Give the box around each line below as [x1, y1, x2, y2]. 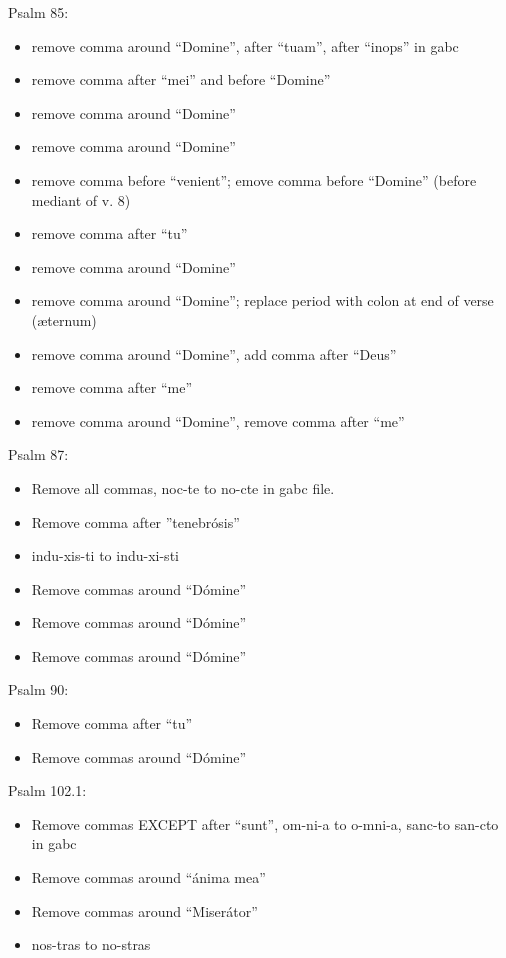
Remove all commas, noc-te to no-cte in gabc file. [31, 477, 335, 498]
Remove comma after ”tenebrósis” [31, 511, 240, 532]
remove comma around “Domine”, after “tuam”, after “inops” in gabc [31, 35, 459, 56]
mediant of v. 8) [31, 189, 131, 210]
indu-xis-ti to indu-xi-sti [31, 545, 179, 566]
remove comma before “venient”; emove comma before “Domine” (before [31, 169, 477, 190]
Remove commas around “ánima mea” [31, 867, 266, 888]
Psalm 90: [8, 679, 69, 700]
